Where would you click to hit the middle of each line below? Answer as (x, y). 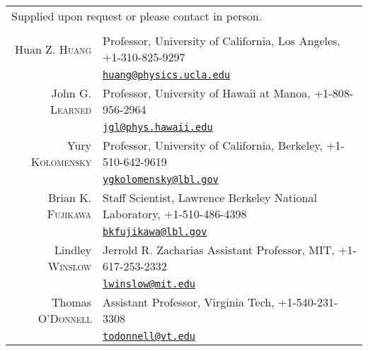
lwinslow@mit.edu (149, 284)
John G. (71, 93)
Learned (71, 109)
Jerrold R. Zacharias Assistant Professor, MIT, (219, 250)
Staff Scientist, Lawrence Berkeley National (210, 197)
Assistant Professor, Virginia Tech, (189, 302)
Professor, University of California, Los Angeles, (222, 41)
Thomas (71, 302)
